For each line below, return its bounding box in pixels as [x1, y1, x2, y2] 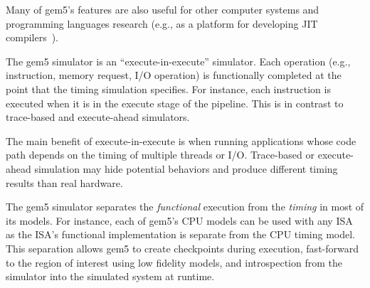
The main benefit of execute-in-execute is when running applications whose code [6, 133, 356, 148]
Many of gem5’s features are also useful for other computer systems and [6, 2, 319, 16]
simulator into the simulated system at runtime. [6, 269, 215, 284]
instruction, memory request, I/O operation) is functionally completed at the [6, 68, 342, 82]
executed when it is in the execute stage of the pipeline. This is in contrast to [6, 95, 344, 110]
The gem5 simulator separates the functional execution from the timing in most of [6, 199, 364, 214]
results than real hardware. [6, 175, 123, 190]
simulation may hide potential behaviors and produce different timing [34, 161, 338, 176]
